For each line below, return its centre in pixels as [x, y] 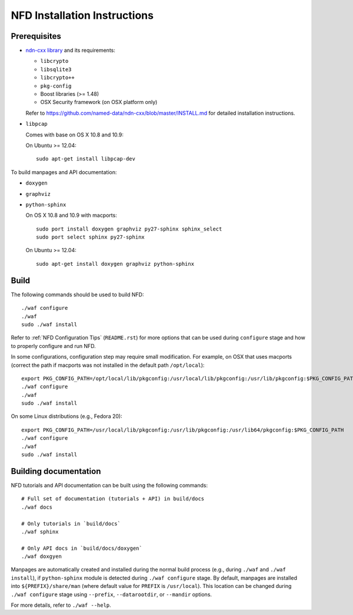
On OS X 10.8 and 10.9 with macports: [71, 215]
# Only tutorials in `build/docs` [71, 524]
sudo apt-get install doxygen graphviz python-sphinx [115, 264]
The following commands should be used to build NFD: [77, 295]
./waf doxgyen [41, 556]
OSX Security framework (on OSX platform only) [99, 102]
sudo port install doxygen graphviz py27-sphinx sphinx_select [129, 229]
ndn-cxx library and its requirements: [71, 51]
